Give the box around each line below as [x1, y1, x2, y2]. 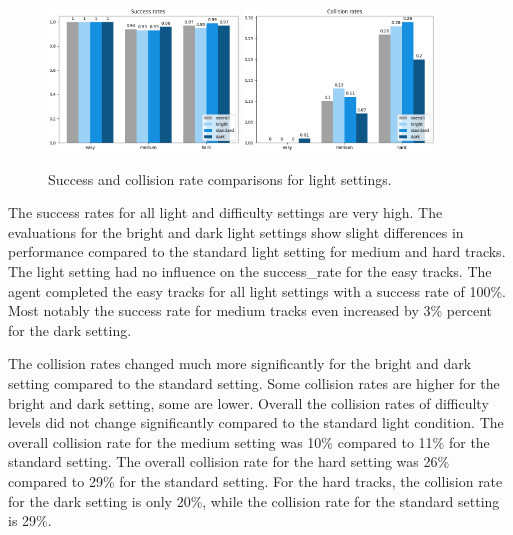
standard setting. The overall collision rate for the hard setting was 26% [8, 451, 450, 472]
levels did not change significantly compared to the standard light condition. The [8, 412, 504, 433]
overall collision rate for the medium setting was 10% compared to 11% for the [8, 431, 490, 452]
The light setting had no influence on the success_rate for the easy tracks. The [8, 261, 492, 282]
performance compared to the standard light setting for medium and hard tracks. [8, 241, 506, 262]
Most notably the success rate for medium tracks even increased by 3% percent [8, 300, 492, 321]
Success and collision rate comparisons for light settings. [48, 168, 392, 189]
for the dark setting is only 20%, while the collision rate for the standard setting [8, 490, 500, 511]
